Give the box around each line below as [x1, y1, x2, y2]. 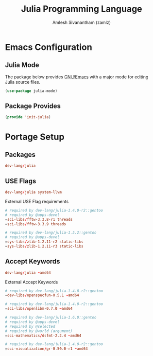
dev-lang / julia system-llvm [5, 190, 62, 195]
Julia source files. [5, 79, 40, 85]
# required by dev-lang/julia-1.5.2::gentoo [5, 230, 97, 235]
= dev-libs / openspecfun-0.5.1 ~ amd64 [5, 293, 79, 298]
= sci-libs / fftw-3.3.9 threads [5, 221, 67, 227]
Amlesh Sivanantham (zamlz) [52, 19, 111, 25]
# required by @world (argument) [5, 328, 73, 334]
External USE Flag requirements [5, 198, 69, 204]
